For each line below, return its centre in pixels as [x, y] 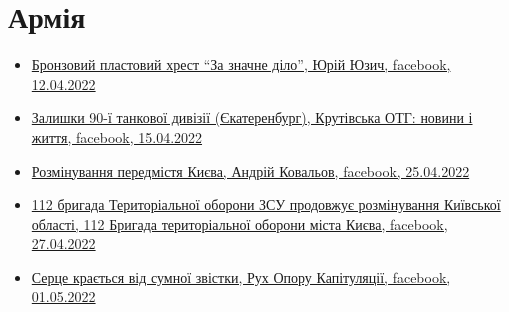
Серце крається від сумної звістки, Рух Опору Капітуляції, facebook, [241, 276]
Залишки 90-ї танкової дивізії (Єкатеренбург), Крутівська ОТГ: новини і [252, 117]
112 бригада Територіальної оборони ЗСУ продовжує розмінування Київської [266, 204]
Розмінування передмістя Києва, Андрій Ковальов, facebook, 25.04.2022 [250, 170]
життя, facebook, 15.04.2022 [117, 136]
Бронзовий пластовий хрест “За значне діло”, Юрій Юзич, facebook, [241, 64]
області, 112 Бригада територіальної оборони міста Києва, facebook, [239, 223]
